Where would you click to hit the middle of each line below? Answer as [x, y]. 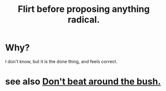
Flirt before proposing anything [84, 9]
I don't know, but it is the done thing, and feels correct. [61, 61]
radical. [84, 20]
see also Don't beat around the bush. [83, 82]
